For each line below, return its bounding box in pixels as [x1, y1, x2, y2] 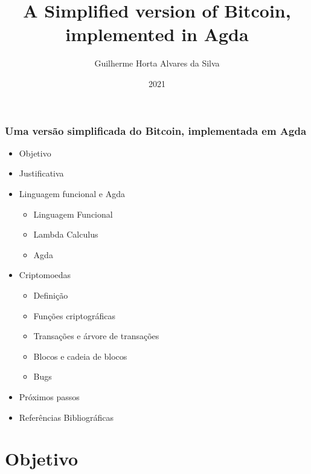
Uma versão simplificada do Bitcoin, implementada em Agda [5, 123, 307, 138]
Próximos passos [19, 390, 80, 403]
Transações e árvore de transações [33, 330, 159, 342]
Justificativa [19, 167, 64, 180]
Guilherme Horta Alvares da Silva [94, 57, 220, 70]
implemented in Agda [65, 22, 249, 47]
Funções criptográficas [33, 309, 115, 322]
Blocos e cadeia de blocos [33, 349, 127, 362]
